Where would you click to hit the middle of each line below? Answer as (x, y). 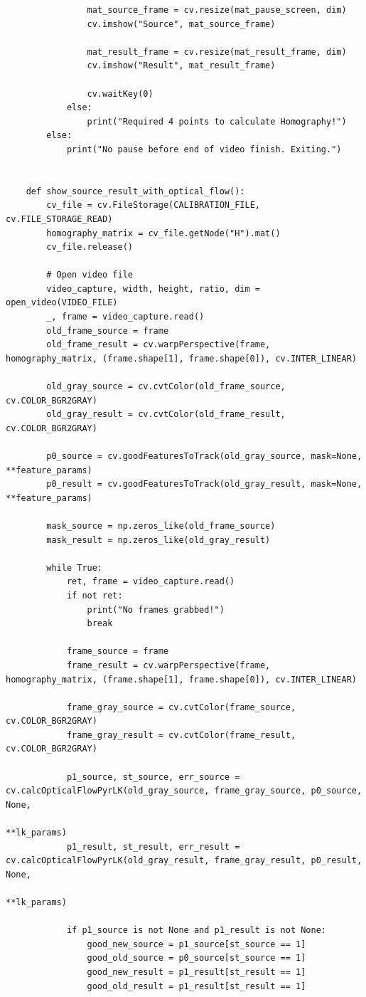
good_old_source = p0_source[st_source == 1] (197, 958)
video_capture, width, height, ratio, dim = (153, 289)
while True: (75, 568)
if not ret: (95, 595)
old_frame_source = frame (108, 331)
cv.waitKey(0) (120, 94)
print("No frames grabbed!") (156, 610)
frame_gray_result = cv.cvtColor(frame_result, (181, 735)
